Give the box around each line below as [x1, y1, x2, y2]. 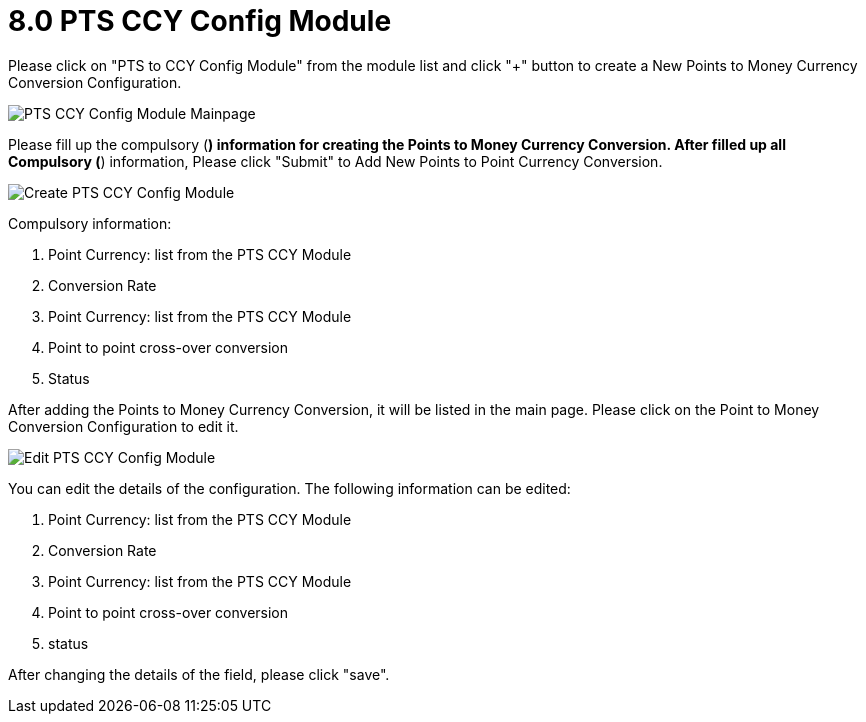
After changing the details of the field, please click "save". [8, 665, 390, 683]
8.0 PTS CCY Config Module [8, 4, 392, 38]
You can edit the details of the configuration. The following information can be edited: [8, 479, 571, 497]
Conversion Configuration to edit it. [8, 417, 239, 435]
